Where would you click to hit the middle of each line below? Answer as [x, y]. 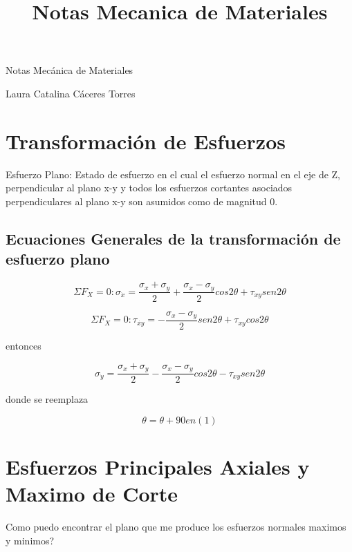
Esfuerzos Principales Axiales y [158, 466]
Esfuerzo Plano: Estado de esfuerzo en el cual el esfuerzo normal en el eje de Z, [173, 174]
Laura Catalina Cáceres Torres [71, 93]
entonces [24, 346]
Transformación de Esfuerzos [146, 141]
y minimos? [30, 540]
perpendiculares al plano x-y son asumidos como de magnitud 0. [142, 201]
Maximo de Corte [92, 494]
